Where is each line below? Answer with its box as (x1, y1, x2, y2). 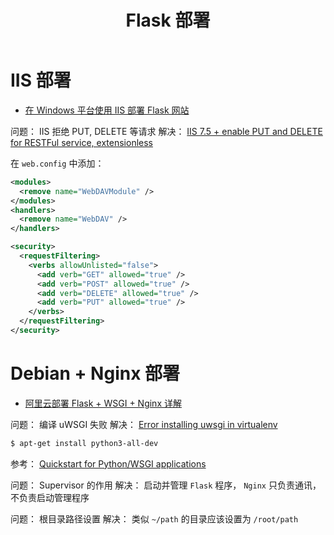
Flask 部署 (125, 9, 211, 32)
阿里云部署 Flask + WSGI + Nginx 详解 (24, 397, 182, 409)
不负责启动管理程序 (10, 491, 90, 503)
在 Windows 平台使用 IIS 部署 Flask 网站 (24, 104, 190, 116)
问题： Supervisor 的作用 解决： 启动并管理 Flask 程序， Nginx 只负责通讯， (10, 479, 322, 491)
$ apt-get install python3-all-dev (10, 438, 159, 448)
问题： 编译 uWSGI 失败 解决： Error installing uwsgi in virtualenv (10, 418, 278, 430)
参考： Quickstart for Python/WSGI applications (10, 457, 207, 470)
